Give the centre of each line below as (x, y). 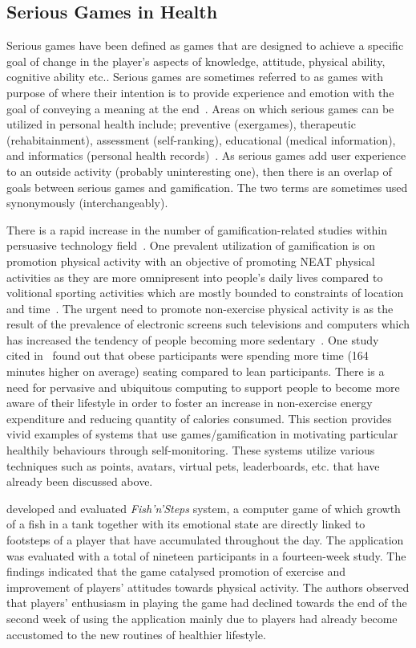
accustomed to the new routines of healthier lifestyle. (136, 634)
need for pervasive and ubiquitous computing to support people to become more (203, 387)
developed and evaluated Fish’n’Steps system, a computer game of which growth (204, 508)
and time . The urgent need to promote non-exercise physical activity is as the (200, 308)
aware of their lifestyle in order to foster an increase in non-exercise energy (190, 403)
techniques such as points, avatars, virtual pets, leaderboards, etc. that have (193, 465)
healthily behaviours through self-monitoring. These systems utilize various (191, 450)
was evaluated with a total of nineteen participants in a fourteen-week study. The (206, 555)
